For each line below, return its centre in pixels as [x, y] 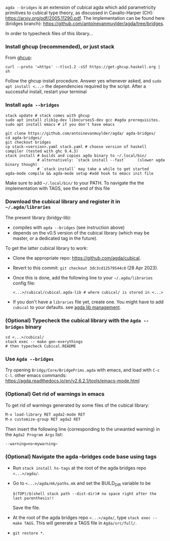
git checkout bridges [28, 142]
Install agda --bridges [32, 105]
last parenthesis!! [33, 498]
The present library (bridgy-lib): [38, 217]
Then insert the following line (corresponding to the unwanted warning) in [83, 429]
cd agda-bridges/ [24, 138]
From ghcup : [19, 58]
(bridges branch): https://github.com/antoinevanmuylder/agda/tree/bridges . [85, 23]
